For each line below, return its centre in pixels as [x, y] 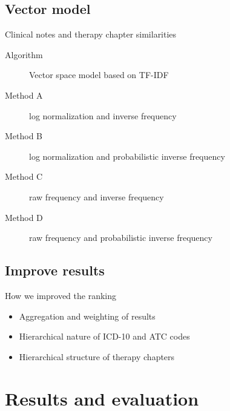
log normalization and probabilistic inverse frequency [127, 156]
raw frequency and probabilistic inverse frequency [121, 238]
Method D [24, 217]
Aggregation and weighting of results [87, 316]
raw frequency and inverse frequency [97, 196]
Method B [24, 136]
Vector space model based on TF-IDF [99, 75]
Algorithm [24, 54]
